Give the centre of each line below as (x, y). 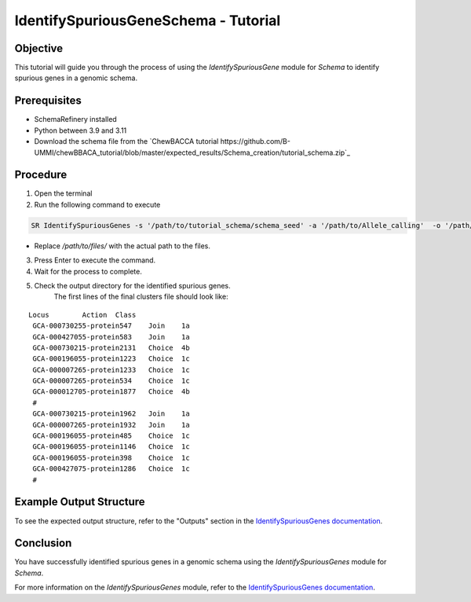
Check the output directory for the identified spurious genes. (132, 285)
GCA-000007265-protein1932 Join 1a (111, 425)
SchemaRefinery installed (75, 119)
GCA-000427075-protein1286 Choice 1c (111, 469)
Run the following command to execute (97, 204)
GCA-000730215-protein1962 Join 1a (111, 414)
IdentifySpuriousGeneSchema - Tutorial (148, 20)
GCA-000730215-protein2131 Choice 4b (111, 347)
